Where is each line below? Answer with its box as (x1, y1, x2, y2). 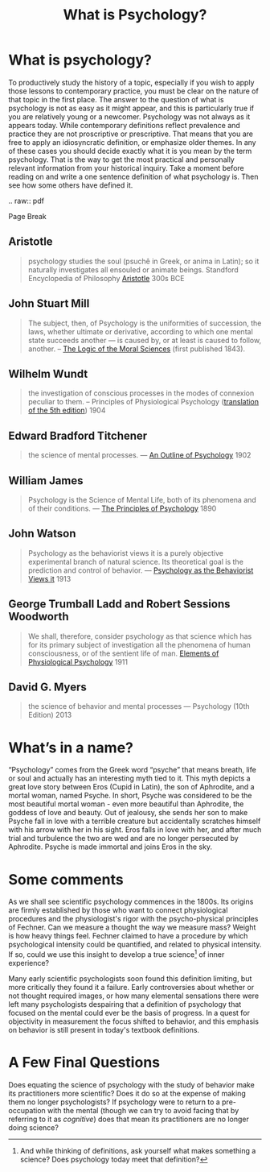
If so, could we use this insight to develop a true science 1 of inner (8, 948, 225, 959)
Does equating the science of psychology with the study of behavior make (8, 1079, 255, 1089)
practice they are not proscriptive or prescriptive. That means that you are (8, 129, 253, 139)
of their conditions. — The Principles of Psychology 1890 (27, 503, 217, 513)
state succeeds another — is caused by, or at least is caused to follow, (27, 335, 262, 345)
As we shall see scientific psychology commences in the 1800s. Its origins (8, 897, 254, 907)
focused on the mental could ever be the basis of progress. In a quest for (8, 1008, 251, 1017)
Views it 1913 (27, 574, 72, 583)
